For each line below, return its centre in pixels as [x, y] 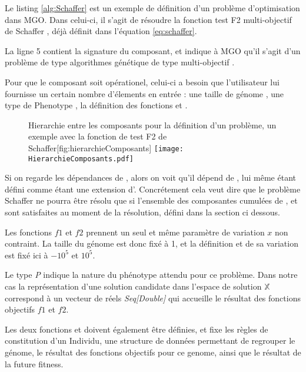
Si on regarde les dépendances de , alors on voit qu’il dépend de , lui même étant [150, 177]
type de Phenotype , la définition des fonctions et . [96, 105]
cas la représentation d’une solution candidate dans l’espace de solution [133, 286]
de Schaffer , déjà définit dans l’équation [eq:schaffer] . [101, 31]
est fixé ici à [26, 255]
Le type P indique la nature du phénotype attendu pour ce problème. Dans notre [151, 275]
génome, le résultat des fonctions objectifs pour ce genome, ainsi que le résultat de [153, 352]
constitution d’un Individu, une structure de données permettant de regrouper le [150, 341]
